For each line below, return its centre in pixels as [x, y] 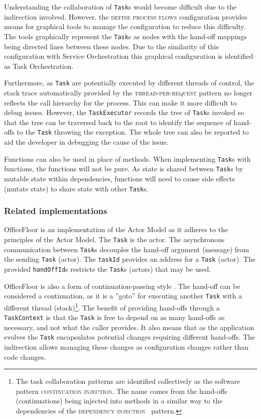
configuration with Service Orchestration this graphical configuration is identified [129, 56]
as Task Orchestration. [39, 66]
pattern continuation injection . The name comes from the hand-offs [121, 391]
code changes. [25, 356]
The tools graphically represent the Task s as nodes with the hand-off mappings [125, 36]
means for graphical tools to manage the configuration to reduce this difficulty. [125, 26]
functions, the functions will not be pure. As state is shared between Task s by [124, 169]
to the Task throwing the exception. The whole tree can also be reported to [133, 132]
